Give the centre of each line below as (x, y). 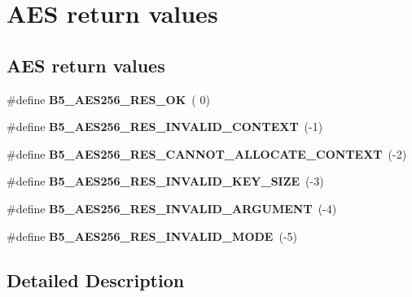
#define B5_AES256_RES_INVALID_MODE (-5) (152, 236)
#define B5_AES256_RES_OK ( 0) (108, 99)
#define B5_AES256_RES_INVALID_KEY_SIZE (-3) (165, 181)
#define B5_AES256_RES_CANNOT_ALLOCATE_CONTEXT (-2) (207, 153)
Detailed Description (96, 280)
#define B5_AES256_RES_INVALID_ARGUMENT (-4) (172, 208)
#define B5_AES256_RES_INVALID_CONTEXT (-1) (165, 127)
